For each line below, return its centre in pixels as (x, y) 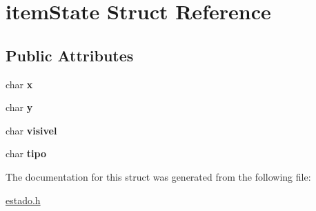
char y (19, 107)
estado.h (23, 200)
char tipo (26, 153)
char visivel (31, 130)
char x (19, 84)
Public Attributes (70, 55)
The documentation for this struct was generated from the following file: (158, 176)
